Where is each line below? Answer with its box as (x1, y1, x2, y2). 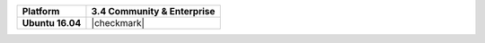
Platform (22, 5, 60, 17)
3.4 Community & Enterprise (91, 5, 216, 17)
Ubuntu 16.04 (22, 17, 82, 29)
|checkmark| (91, 17, 145, 29)
